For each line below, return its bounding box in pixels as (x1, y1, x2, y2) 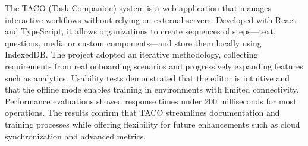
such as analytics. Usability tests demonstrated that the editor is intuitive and (5, 71, 290, 84)
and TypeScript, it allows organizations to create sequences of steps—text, (5, 25, 276, 37)
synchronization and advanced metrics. (5, 129, 146, 142)
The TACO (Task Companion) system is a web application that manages (5, 2, 271, 14)
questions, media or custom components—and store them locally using (5, 36, 262, 49)
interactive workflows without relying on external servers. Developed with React (5, 13, 297, 26)
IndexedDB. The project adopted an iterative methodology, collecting (5, 48, 258, 61)
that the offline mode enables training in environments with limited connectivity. (5, 83, 299, 96)
